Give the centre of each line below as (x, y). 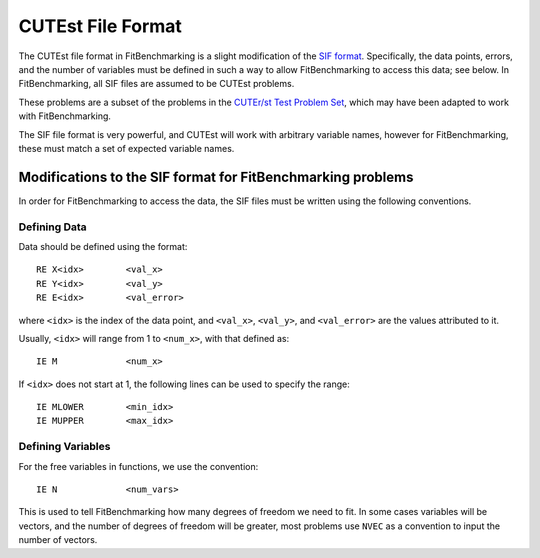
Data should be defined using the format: (103, 246)
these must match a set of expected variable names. (126, 148)
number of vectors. (58, 540)
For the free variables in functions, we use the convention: (138, 466)
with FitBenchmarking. (65, 116)
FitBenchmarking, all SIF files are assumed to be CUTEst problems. (156, 84)
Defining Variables (64, 447)
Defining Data (52, 227)
